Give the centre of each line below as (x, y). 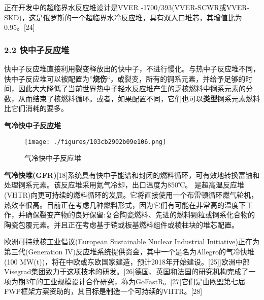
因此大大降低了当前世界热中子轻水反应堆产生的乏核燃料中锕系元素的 (132, 88)
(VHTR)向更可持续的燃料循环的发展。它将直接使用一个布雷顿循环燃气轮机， (131, 195)
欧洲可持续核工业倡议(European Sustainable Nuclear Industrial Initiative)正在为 (132, 241)
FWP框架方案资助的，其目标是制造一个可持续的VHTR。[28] (103, 291)
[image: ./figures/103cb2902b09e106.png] (95, 142)
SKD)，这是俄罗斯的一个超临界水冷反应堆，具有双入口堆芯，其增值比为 (123, 17)
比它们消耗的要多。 (36, 108)
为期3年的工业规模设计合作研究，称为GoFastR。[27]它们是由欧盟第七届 (128, 281)
